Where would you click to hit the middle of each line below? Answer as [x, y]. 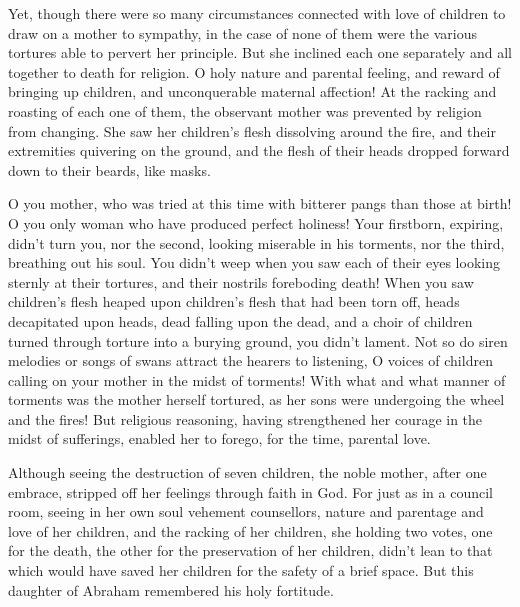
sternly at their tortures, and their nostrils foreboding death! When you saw [241, 281]
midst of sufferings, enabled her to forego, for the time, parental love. [219, 438]
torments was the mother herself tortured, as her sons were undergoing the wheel [256, 399]
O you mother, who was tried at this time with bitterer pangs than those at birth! [260, 203]
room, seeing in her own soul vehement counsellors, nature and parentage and [246, 511]
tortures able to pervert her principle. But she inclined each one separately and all [260, 52]
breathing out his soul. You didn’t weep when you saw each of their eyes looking [254, 262]
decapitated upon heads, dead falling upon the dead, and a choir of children [240, 320]
